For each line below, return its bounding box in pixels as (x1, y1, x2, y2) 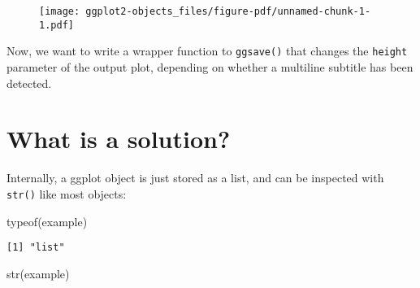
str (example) (6, 264, 70, 281)
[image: (39, 6, 80, 17)
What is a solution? (6, 122, 231, 155)
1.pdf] (39, 19, 74, 31)
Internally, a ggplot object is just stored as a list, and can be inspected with (6, 169, 384, 186)
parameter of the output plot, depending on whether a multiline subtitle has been (6, 58, 414, 75)
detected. (6, 74, 52, 91)
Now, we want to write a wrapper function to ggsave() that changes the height (6, 42, 408, 59)
